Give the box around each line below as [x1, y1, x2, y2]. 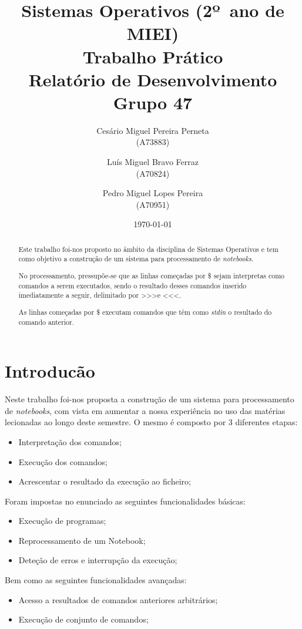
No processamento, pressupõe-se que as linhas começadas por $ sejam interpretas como [18, 271, 285, 281]
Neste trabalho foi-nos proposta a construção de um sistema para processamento [5, 393, 294, 405]
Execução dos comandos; [18, 455, 108, 467]
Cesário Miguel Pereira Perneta [96, 124, 209, 136]
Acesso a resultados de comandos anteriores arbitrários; [18, 593, 218, 606]
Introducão [5, 359, 95, 383]
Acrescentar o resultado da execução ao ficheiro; [18, 475, 191, 487]
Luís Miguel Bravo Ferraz [107, 156, 199, 168]
